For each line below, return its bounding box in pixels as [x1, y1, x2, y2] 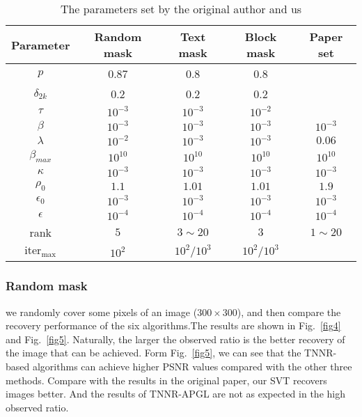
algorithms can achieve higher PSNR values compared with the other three [32, 359, 352, 373]
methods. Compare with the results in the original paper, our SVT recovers [6, 372, 327, 387]
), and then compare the [237, 304, 341, 319]
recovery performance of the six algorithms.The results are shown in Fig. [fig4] [6, 318, 341, 333]
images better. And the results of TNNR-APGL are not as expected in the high [6, 386, 345, 401]
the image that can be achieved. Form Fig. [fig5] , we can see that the [6, 345, 301, 360]
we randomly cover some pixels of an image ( [6, 304, 198, 319]
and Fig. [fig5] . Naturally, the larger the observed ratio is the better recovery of [6, 331, 345, 346]
